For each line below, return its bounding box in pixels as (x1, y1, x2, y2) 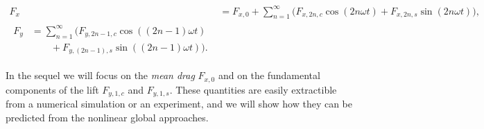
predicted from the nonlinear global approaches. (6, 110, 209, 124)
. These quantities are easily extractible (169, 82, 337, 96)
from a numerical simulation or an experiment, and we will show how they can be (6, 96, 353, 111)
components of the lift (6, 82, 99, 96)
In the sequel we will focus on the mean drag (6, 68, 195, 83)
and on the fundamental (218, 68, 320, 83)
